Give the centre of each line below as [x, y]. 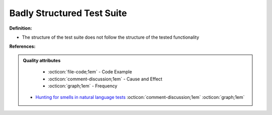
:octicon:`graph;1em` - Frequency [83, 86]
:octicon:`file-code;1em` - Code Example [90, 72]
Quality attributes [42, 60]
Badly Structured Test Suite [68, 13]
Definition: [21, 28]
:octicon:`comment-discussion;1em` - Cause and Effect [105, 79]
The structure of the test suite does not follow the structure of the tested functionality [111, 37]
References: [22, 46]
